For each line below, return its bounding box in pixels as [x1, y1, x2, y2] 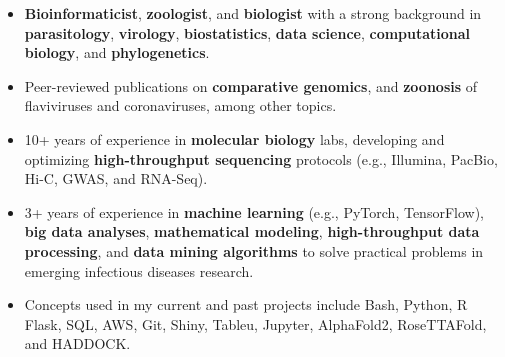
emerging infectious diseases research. [24, 260, 254, 281]
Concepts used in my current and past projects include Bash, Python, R [24, 294, 468, 315]
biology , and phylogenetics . [24, 42, 210, 63]
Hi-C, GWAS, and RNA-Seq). [24, 168, 208, 189]
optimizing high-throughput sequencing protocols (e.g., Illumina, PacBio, [24, 148, 498, 169]
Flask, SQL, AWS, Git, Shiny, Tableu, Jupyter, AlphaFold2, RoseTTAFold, [24, 313, 487, 334]
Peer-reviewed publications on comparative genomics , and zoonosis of [24, 75, 478, 96]
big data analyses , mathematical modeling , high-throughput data [24, 221, 480, 242]
